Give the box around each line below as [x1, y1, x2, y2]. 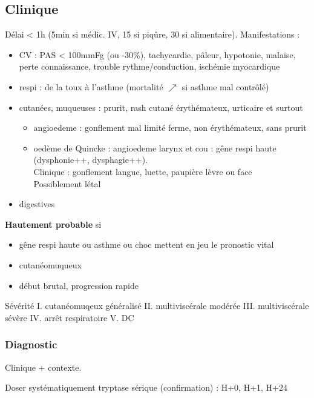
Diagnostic [5, 337, 57, 352]
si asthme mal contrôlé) [182, 80, 269, 93]
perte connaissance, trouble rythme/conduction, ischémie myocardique [19, 60, 280, 73]
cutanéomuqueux [19, 258, 82, 271]
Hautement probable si [5, 217, 102, 230]
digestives [19, 197, 55, 210]
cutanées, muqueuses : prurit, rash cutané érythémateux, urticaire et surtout [19, 101, 303, 113]
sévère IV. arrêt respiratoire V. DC [5, 311, 134, 323]
